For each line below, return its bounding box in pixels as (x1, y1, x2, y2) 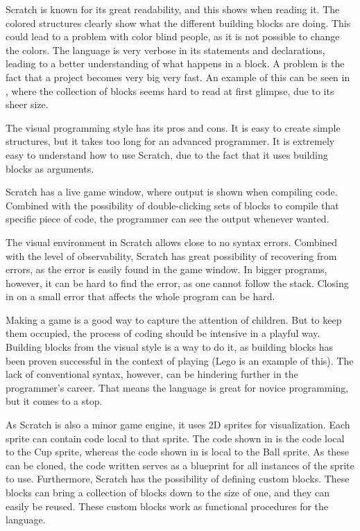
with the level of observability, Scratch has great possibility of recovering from (6, 248, 337, 263)
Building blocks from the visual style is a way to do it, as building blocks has (6, 340, 334, 354)
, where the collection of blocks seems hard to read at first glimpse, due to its (6, 83, 334, 98)
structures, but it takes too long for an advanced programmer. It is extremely (6, 134, 335, 148)
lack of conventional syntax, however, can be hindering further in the (6, 367, 298, 381)
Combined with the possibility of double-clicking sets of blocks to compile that (6, 198, 339, 212)
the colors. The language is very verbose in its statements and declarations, (6, 42, 325, 57)
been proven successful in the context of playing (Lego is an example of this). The (6, 353, 354, 367)
